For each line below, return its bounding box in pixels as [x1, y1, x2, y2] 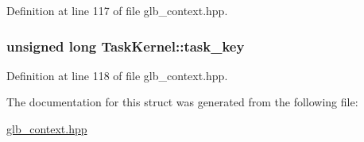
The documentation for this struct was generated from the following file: [6, 94, 358, 110]
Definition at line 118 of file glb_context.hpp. [6, 67, 228, 83]
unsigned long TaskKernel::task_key [6, 36, 245, 56]
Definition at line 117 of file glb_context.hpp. [6, 2, 228, 18]
